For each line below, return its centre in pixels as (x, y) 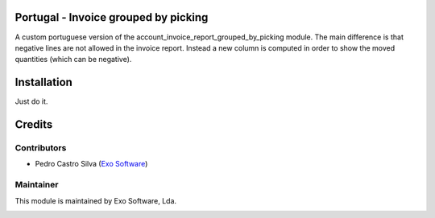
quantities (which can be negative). (73, 60)
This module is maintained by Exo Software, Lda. (96, 200)
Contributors (41, 147)
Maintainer (37, 185)
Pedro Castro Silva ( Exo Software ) (91, 164)
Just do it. (31, 101)
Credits (34, 125)
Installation (43, 82)
